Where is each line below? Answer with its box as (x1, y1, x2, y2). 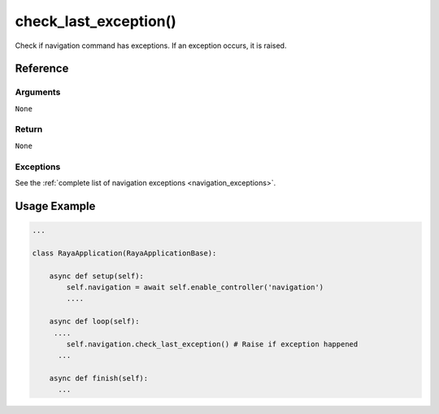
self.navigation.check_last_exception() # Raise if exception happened (66, 339, 359, 349)
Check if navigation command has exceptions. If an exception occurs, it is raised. (15, 41, 287, 50)
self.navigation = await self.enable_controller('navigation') (66, 282, 324, 292)
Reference (15, 62, 69, 76)
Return (15, 124, 43, 135)
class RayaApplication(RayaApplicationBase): (32, 248, 217, 258)
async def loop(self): (49, 317, 140, 326)
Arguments (15, 86, 61, 98)
